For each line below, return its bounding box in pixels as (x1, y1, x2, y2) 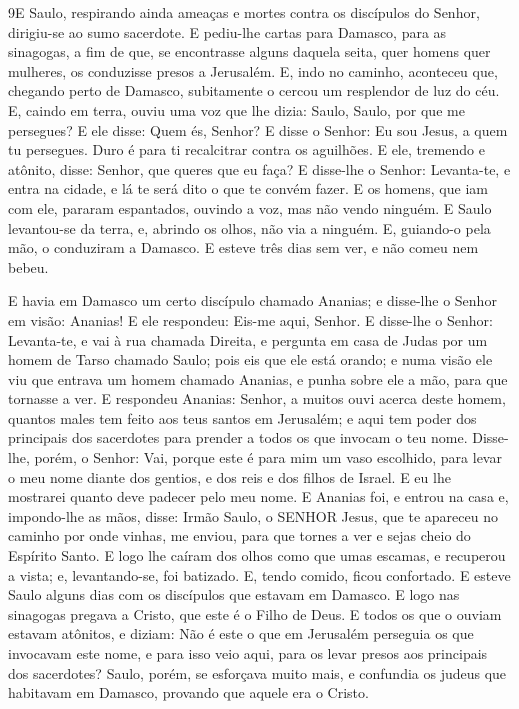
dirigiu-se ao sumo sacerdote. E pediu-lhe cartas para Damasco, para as (8, 21, 447, 42)
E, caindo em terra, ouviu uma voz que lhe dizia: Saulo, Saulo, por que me (8, 99, 465, 120)
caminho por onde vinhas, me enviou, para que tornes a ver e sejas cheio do (8, 525, 471, 546)
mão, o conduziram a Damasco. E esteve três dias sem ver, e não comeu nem (8, 237, 479, 258)
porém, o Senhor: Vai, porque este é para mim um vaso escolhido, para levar (34, 447, 502, 468)
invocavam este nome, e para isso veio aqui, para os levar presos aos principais (8, 643, 488, 663)
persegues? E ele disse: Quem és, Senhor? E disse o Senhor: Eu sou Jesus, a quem (8, 119, 508, 140)
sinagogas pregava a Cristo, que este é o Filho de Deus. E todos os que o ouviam (8, 603, 502, 624)
